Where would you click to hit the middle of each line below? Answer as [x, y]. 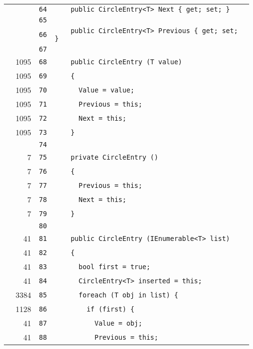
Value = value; [107, 90]
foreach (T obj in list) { [128, 295]
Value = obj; [118, 323]
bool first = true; [114, 266]
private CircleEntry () [115, 157]
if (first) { [110, 309]
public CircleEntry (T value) [126, 62]
